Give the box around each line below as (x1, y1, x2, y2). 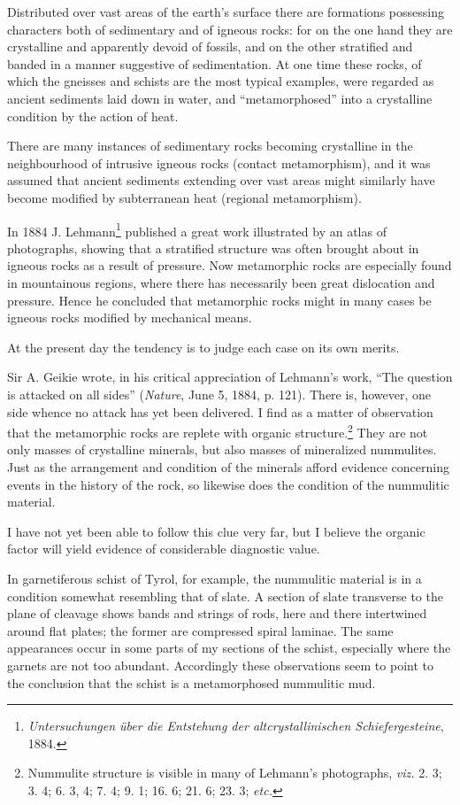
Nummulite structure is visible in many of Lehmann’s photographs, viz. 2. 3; (27, 763, 442, 782)
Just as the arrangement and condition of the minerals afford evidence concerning (7, 457, 449, 476)
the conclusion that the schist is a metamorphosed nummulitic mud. (7, 673, 376, 692)
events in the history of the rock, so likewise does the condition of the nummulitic (7, 475, 449, 493)
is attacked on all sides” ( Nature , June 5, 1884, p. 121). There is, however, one (7, 384, 432, 403)
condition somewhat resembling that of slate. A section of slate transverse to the (7, 586, 443, 605)
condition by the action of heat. (7, 106, 179, 125)
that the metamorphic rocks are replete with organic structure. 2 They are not (7, 421, 428, 441)
